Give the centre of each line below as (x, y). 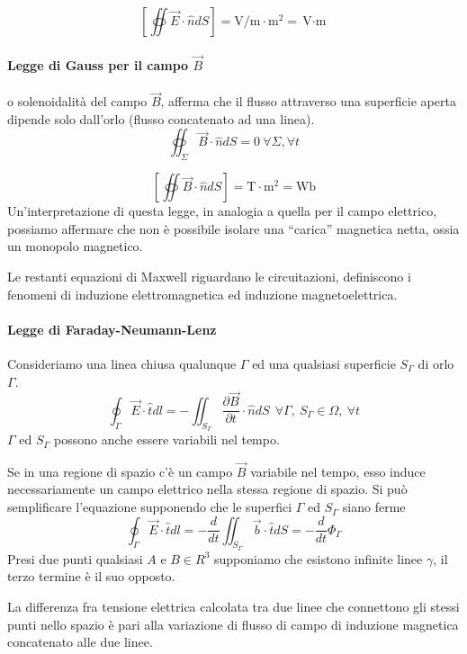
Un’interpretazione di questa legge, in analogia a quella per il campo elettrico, (222, 211)
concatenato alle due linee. (80, 642)
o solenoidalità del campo (77, 101)
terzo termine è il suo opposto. (91, 576)
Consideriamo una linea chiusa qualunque (122, 363)
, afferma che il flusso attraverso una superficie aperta (308, 101)
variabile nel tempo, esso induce (338, 471)
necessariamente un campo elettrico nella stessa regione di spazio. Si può (207, 489)
